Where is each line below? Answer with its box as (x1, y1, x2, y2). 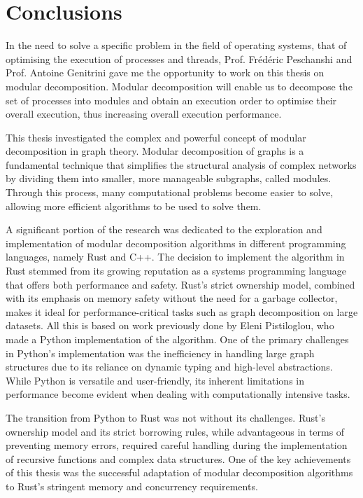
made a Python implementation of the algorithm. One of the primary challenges (6, 332, 349, 346)
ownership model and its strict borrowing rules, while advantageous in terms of (6, 424, 345, 438)
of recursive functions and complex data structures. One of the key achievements (6, 451, 351, 466)
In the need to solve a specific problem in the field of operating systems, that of (6, 38, 347, 53)
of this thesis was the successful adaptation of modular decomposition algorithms (6, 465, 353, 480)
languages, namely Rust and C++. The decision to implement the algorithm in (6, 249, 345, 264)
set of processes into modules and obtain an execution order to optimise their (6, 92, 337, 107)
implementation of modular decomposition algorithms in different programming (6, 235, 346, 250)
